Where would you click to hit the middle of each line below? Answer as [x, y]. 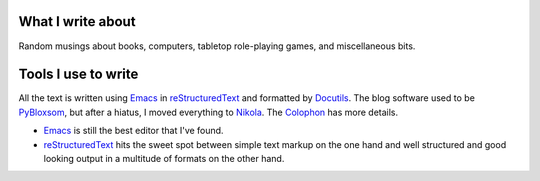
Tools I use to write [78, 74]
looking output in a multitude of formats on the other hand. [164, 158]
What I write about [77, 21]
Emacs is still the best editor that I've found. [133, 131]
